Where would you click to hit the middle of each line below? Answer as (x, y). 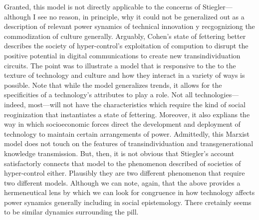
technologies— (217, 95)
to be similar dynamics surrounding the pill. (71, 212)
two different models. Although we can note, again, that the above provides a (122, 182)
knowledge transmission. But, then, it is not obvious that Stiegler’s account (119, 153)
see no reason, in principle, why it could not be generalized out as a (141, 16)
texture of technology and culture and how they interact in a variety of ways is (125, 75)
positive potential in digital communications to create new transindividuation (122, 55)
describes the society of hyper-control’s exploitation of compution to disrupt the (126, 46)
